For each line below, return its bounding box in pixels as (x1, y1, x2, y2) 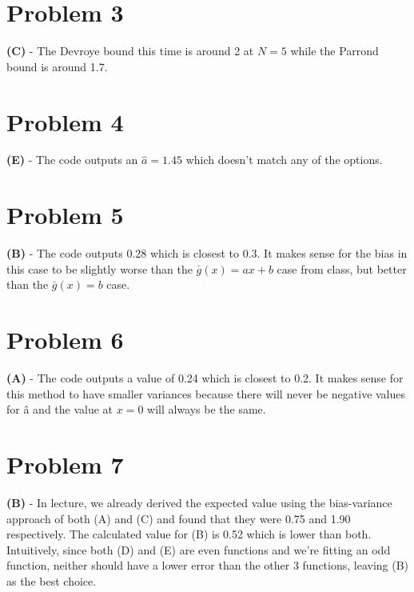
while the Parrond (290, 42, 379, 59)
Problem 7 (6, 448, 124, 481)
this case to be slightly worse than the (6, 260, 193, 277)
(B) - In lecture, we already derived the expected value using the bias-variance (6, 494, 392, 510)
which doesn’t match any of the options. (185, 151, 383, 168)
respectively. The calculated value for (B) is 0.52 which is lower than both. (6, 526, 372, 542)
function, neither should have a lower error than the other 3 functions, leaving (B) (6, 557, 409, 574)
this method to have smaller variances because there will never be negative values (6, 385, 406, 402)
